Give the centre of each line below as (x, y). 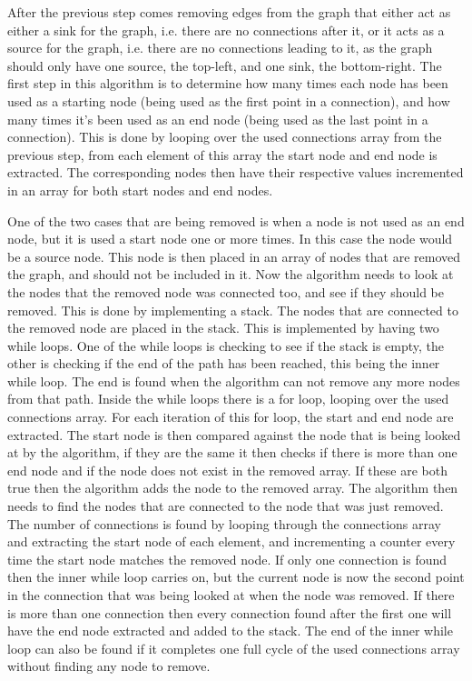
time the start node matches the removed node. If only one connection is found (227, 559)
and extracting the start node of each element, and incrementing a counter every (231, 541)
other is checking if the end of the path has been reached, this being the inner (224, 363)
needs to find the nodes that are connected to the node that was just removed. (226, 506)
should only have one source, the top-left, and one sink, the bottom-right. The (225, 65)
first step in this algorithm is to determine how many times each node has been (228, 83)
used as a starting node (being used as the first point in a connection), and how (229, 100)
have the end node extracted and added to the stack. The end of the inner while (230, 631)
